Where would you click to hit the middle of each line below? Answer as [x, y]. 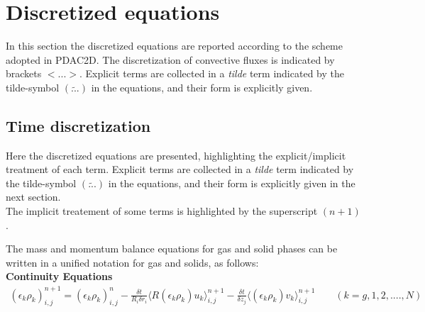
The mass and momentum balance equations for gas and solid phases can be [172, 249]
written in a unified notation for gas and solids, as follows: [132, 262]
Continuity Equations [59, 276]
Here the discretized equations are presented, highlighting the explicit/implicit [176, 155]
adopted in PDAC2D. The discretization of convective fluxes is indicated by [170, 59]
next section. [33, 197]
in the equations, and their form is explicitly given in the [232, 183]
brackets [24, 73]
